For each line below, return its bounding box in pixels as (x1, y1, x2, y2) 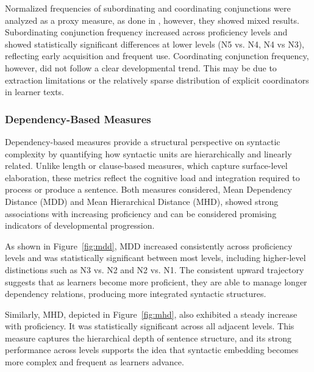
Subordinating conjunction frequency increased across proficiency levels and (5, 26, 288, 38)
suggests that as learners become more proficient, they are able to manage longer (5, 275, 307, 288)
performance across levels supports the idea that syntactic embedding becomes (5, 343, 299, 356)
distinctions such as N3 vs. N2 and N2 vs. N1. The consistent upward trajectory (5, 263, 304, 276)
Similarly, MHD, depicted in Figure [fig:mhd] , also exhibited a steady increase (5, 307, 298, 320)
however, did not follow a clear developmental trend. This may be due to (5, 61, 277, 74)
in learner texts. (5, 85, 64, 98)
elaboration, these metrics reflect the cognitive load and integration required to (5, 171, 300, 184)
